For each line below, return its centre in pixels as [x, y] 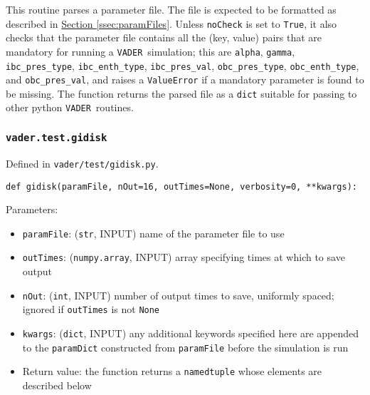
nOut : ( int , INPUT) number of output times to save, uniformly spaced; [178, 295]
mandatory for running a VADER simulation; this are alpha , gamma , [150, 51]
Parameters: [32, 209]
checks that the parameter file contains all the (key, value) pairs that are [164, 37]
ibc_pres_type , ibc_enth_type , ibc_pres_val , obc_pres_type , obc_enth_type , [183, 65]
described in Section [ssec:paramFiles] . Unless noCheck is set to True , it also [171, 23]
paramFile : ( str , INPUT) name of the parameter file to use [153, 233]
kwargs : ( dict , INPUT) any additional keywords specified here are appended [191, 333]
